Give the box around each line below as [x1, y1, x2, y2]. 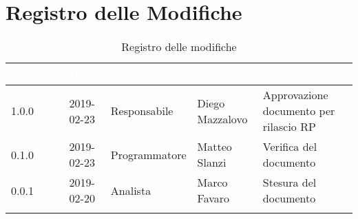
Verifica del [262, 138, 317, 155]
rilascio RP [262, 118, 316, 135]
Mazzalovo [197, 110, 248, 127]
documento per [262, 103, 335, 119]
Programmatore [110, 146, 187, 163]
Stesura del [262, 174, 317, 191]
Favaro [197, 190, 230, 207]
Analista [110, 182, 151, 198]
